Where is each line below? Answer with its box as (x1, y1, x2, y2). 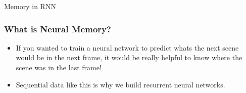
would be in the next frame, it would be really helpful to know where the (16, 52, 242, 63)
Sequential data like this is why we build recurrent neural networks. (16, 79, 225, 89)
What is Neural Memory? (4, 22, 111, 35)
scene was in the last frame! (16, 62, 102, 72)
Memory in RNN (4, 1, 56, 11)
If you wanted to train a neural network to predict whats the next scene (16, 42, 239, 53)
